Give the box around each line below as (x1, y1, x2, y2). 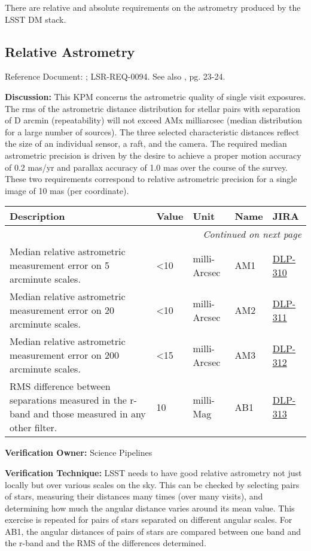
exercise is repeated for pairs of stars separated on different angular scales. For (5, 513, 292, 526)
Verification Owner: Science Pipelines (5, 446, 153, 459)
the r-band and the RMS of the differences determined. (5, 537, 206, 549)
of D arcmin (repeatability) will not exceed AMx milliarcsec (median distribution (5, 114, 303, 126)
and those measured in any (33, 407, 146, 421)
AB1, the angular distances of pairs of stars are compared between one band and (5, 525, 301, 537)
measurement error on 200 (10, 348, 119, 362)
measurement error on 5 (10, 258, 109, 273)
